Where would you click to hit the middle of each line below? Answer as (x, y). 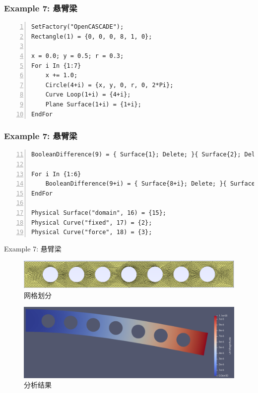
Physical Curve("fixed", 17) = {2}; (92, 222)
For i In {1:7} (56, 66)
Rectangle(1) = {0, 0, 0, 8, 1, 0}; (92, 36)
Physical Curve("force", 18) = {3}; (92, 232)
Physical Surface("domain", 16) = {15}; (99, 213)
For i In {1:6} (56, 174)
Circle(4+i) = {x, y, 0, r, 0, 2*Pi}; (109, 85)
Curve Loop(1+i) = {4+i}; (88, 95)
